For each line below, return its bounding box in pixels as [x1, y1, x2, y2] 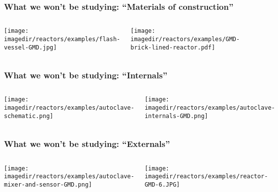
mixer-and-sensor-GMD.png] [4, 181, 92, 188]
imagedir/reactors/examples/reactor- [144, 173, 268, 180]
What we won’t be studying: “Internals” [4, 69, 167, 81]
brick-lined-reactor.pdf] [130, 44, 216, 51]
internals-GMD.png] [144, 112, 208, 120]
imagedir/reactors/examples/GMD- [130, 35, 240, 43]
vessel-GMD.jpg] [4, 44, 57, 51]
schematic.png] [4, 112, 54, 120]
